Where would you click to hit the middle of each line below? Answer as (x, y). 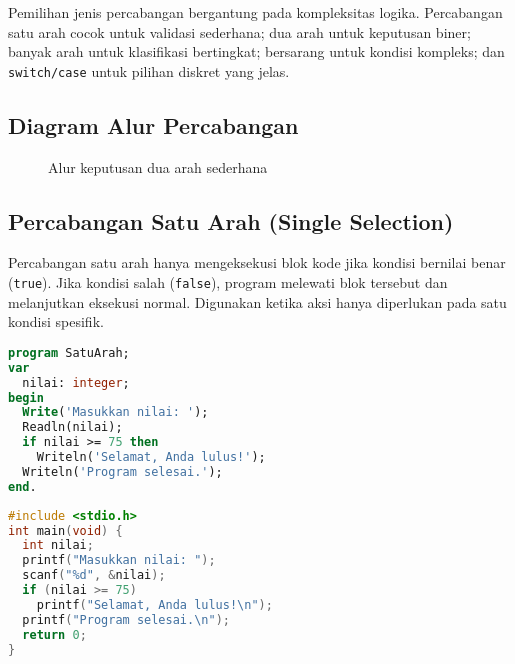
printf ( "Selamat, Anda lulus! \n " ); (154, 604)
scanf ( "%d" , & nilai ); (94, 575)
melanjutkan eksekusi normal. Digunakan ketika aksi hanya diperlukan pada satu (257, 301)
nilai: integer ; (76, 382)
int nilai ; (58, 545)
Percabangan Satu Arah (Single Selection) (231, 220)
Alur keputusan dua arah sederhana (158, 166)
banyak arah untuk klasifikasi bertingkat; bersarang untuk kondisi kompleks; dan (256, 51)
